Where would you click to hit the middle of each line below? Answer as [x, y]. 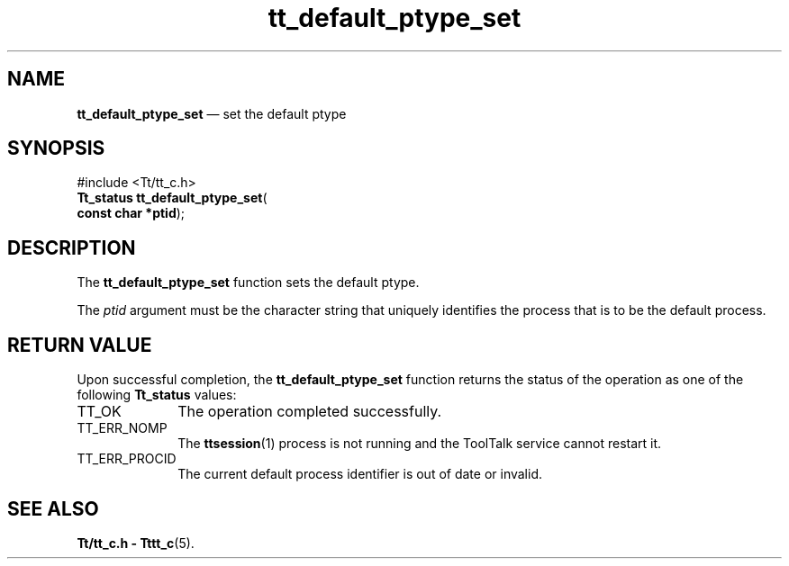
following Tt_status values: [157, 395]
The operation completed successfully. [310, 412]
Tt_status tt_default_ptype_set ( [172, 198]
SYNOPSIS [56, 148]
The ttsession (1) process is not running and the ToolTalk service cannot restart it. [420, 444]
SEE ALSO [53, 508]
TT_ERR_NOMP [122, 428]
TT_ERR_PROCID [127, 459]
